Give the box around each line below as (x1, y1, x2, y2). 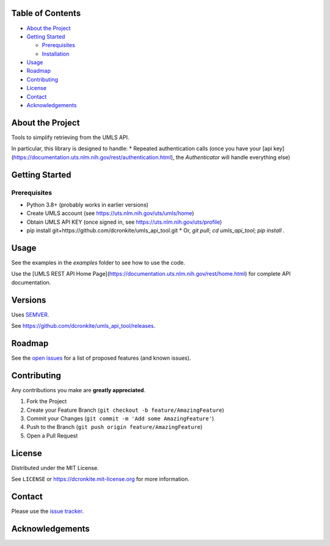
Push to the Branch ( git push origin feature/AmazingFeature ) (26, 423, 203, 431)
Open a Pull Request (26, 432, 78, 439)
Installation (42, 50, 70, 58)
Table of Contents (11, 8, 81, 18)
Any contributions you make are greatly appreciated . (11, 386, 146, 393)
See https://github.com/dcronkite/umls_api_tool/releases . (11, 322, 156, 330)
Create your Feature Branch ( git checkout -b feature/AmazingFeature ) (26, 406, 224, 414)
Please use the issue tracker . (11, 507, 84, 515)
